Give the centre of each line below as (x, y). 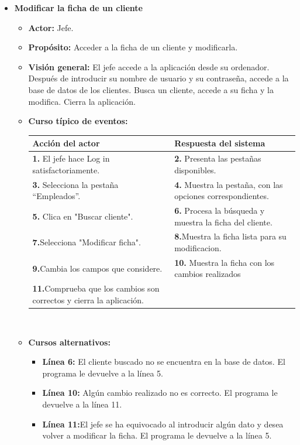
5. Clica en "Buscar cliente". (83, 216)
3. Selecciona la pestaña (75, 184)
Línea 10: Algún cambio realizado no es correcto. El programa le (160, 393)
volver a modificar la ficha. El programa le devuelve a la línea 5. (157, 435)
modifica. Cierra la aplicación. (82, 101)
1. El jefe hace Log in (71, 158)
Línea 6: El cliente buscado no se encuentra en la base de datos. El (164, 362)
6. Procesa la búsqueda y (220, 210)
